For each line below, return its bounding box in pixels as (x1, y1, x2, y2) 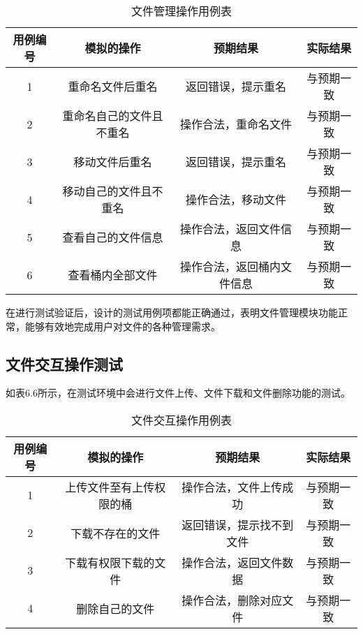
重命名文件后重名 (68, 78, 158, 94)
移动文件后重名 (73, 154, 152, 170)
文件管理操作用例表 (131, 3, 232, 19)
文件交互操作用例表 (131, 411, 232, 428)
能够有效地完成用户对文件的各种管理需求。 (24, 318, 221, 333)
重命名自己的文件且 (62, 108, 163, 124)
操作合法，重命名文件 (180, 116, 292, 132)
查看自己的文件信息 (62, 229, 163, 245)
